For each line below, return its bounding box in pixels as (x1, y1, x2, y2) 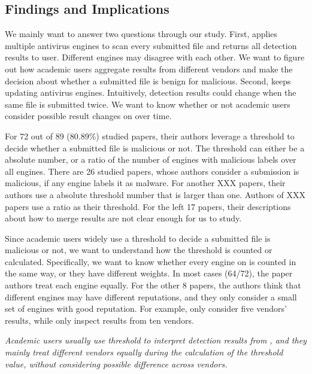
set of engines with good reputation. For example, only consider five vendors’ (5, 302, 287, 315)
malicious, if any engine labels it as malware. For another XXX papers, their (5, 177, 286, 189)
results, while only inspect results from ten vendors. (5, 314, 195, 326)
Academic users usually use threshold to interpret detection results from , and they (5, 334, 307, 346)
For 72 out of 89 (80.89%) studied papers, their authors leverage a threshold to (5, 129, 295, 142)
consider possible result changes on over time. (5, 110, 172, 122)
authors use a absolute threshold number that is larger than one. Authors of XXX (5, 188, 305, 200)
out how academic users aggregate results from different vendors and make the (5, 62, 293, 75)
